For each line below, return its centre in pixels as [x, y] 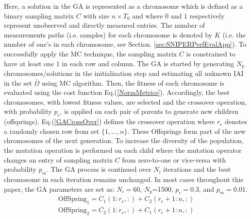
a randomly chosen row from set [52, 131]
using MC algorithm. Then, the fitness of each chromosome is [133, 82]
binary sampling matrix [39, 15]
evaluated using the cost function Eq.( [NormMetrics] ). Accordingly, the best [117, 92]
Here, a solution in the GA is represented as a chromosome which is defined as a [123, 6]
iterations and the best [197, 169]
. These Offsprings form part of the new [186, 131]
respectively [207, 15]
